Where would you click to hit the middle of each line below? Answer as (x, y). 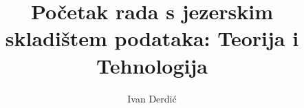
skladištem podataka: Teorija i (152, 38)
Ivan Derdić (152, 98)
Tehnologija (152, 65)
